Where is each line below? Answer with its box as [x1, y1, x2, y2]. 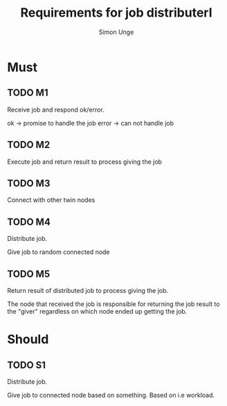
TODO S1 [7, 359, 46, 371]
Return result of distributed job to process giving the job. [7, 287, 169, 294]
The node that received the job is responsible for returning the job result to [7, 300, 220, 308]
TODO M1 [7, 87, 48, 99]
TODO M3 [7, 177, 51, 189]
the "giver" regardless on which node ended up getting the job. [7, 307, 188, 315]
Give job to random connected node [7, 248, 110, 256]
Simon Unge [98, 28, 134, 36]
